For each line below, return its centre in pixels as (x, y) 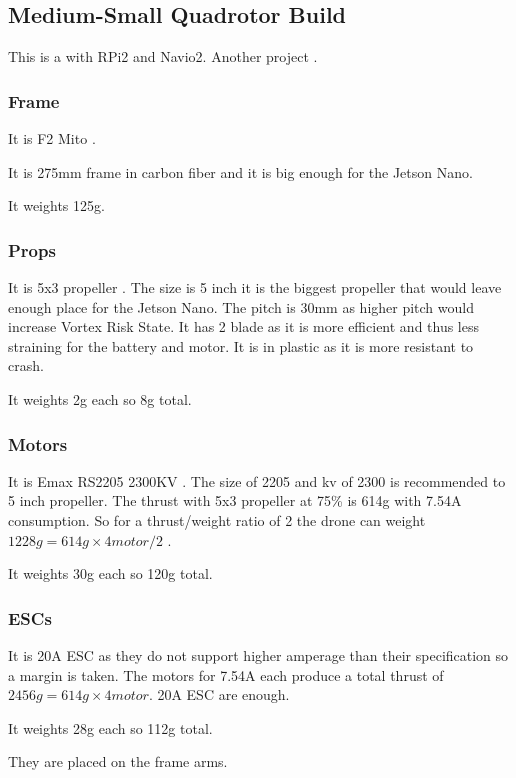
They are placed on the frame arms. (118, 761)
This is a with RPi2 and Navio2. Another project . (163, 56)
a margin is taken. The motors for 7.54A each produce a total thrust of (226, 674)
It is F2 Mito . (52, 138)
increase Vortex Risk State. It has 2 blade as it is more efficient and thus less (244, 326)
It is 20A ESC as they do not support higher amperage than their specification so (258, 654)
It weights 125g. (56, 205)
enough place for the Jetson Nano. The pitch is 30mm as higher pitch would (241, 306)
